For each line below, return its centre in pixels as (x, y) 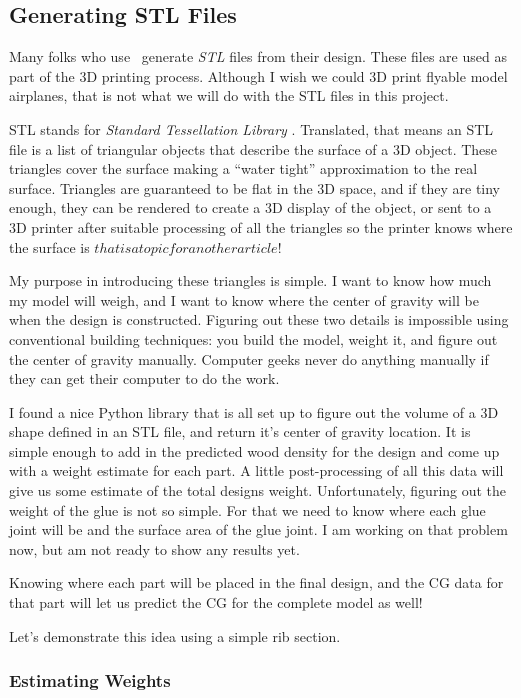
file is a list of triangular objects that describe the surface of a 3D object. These (253, 148)
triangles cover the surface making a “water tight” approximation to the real (243, 168)
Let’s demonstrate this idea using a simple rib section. (175, 635)
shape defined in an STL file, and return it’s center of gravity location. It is (240, 431)
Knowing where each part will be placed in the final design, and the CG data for (256, 582)
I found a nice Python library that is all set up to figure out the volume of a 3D (254, 411)
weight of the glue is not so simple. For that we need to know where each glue (247, 509)
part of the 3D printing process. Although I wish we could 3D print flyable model (258, 75)
